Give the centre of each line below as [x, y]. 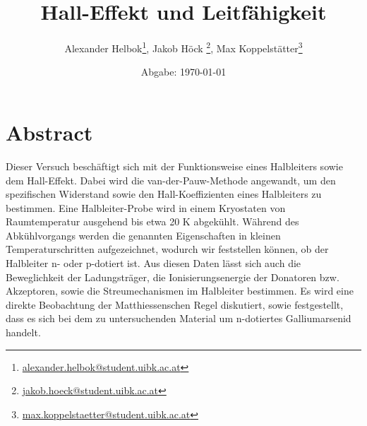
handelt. [23, 332]
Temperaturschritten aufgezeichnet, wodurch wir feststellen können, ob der [167, 249]
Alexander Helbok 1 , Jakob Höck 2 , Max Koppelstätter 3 [183, 47]
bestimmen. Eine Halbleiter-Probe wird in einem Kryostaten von [146, 207]
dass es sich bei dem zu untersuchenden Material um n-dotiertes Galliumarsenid [179, 318]
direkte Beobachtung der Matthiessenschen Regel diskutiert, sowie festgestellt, [175, 304]
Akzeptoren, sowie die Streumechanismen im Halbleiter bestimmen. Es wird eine [180, 291]
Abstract [49, 132]
